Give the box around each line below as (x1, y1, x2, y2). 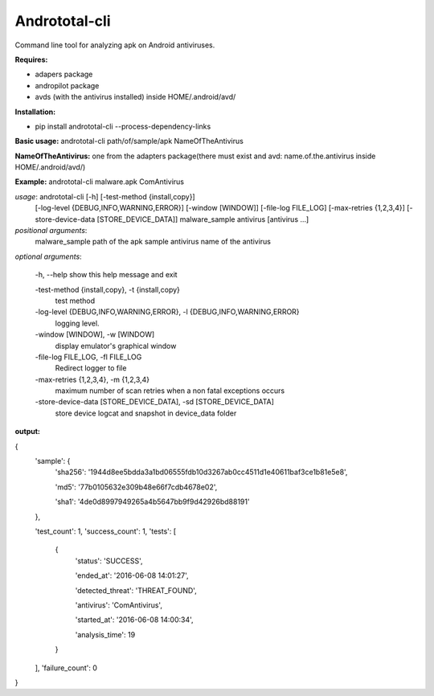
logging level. (55, 318, 100, 328)
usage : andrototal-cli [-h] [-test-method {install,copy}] (14, 191, 196, 201)
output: (14, 427, 40, 436)
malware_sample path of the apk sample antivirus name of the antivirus (35, 237, 271, 247)
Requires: (14, 55, 48, 64)
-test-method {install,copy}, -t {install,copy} (35, 285, 181, 294)
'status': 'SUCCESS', (75, 555, 144, 566)
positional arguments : (14, 226, 88, 235)
